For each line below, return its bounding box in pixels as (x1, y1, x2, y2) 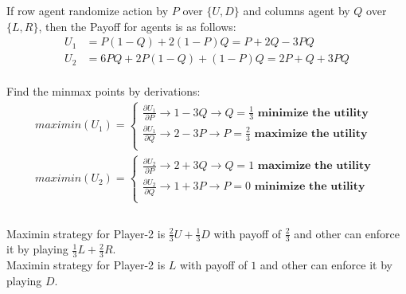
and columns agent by (243, 2, 350, 19)
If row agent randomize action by (6, 2, 169, 19)
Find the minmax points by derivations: (6, 83, 201, 100)
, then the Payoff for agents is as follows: (38, 18, 236, 34)
